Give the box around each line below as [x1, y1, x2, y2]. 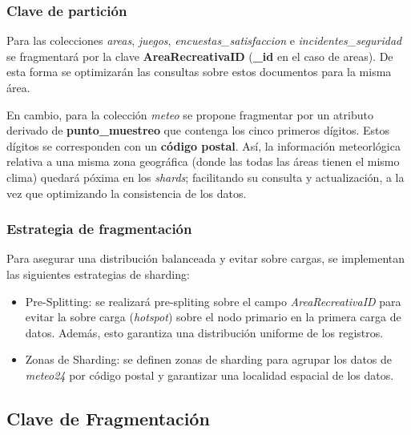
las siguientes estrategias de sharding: [6, 265, 190, 282]
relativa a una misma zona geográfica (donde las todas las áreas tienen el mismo [6, 153, 400, 170]
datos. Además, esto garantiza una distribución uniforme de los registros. [25, 324, 384, 340]
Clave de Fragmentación [6, 405, 210, 430]
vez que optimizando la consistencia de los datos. [6, 184, 247, 201]
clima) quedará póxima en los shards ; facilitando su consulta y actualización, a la [6, 168, 405, 185]
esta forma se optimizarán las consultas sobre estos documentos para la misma [6, 63, 392, 80]
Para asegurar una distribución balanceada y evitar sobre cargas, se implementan [6, 250, 405, 267]
